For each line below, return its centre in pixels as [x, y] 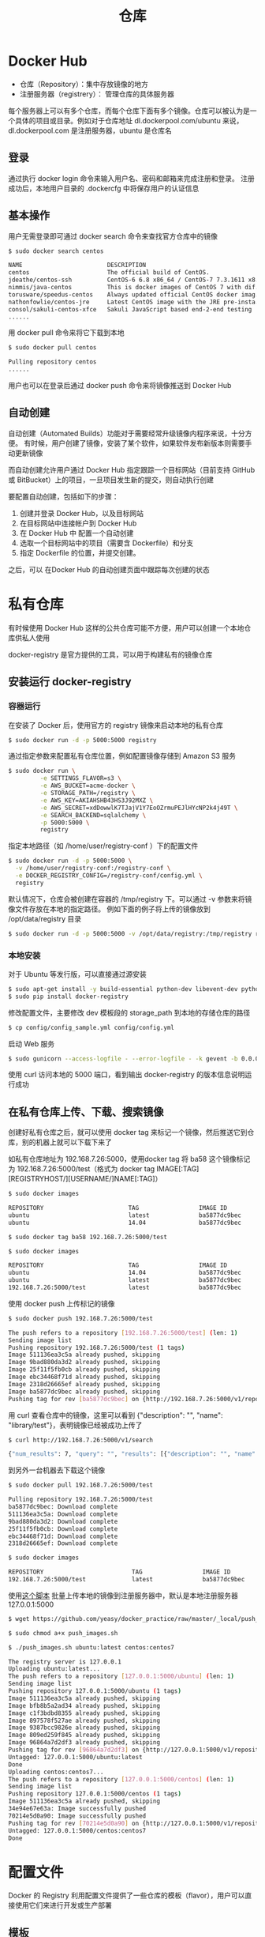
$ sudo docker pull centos [52, 348]
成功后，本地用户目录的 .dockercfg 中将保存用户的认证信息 [104, 188]
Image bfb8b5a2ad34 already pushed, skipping [84, 1705]
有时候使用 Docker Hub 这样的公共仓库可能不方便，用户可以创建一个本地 [126, 627]
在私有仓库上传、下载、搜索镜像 [86, 1112]
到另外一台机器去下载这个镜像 [56, 1470]
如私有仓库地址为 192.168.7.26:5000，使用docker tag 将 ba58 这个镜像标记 [129, 1159]
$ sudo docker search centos [56, 251]
